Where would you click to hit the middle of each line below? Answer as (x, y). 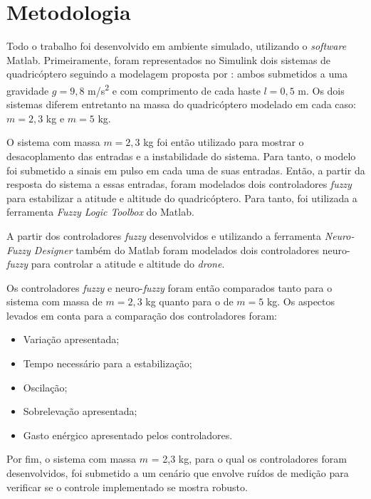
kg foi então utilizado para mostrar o (224, 142)
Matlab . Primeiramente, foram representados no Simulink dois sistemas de (169, 59)
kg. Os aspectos (301, 301)
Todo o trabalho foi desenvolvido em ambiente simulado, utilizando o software (177, 46)
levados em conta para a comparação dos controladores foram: (142, 315)
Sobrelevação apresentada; (80, 411)
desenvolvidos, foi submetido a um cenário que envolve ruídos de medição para (178, 473)
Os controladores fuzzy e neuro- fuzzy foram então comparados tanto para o (169, 287)
